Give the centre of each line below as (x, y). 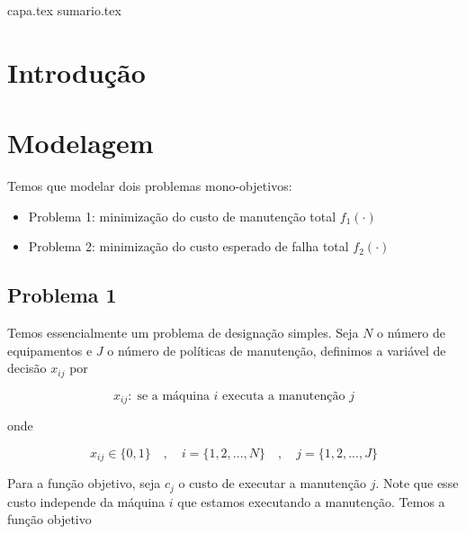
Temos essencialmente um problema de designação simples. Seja (183, 333)
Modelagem (81, 143)
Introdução (76, 72)
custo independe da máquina (86, 501)
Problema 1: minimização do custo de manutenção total (182, 216)
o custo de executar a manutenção (273, 483)
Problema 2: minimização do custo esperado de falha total (188, 246)
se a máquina (173, 396)
